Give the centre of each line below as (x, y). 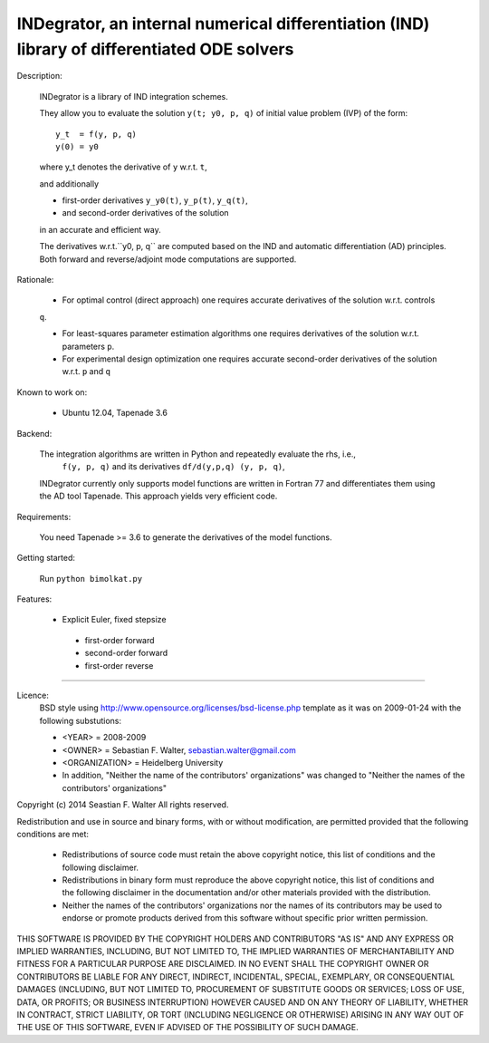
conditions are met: (53, 834)
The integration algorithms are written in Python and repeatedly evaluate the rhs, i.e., (198, 454)
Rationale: (35, 280)
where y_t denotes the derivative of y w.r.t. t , (123, 167)
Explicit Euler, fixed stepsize (114, 620)
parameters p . (88, 346)
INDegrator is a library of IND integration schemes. (134, 96)
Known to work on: (52, 392)
